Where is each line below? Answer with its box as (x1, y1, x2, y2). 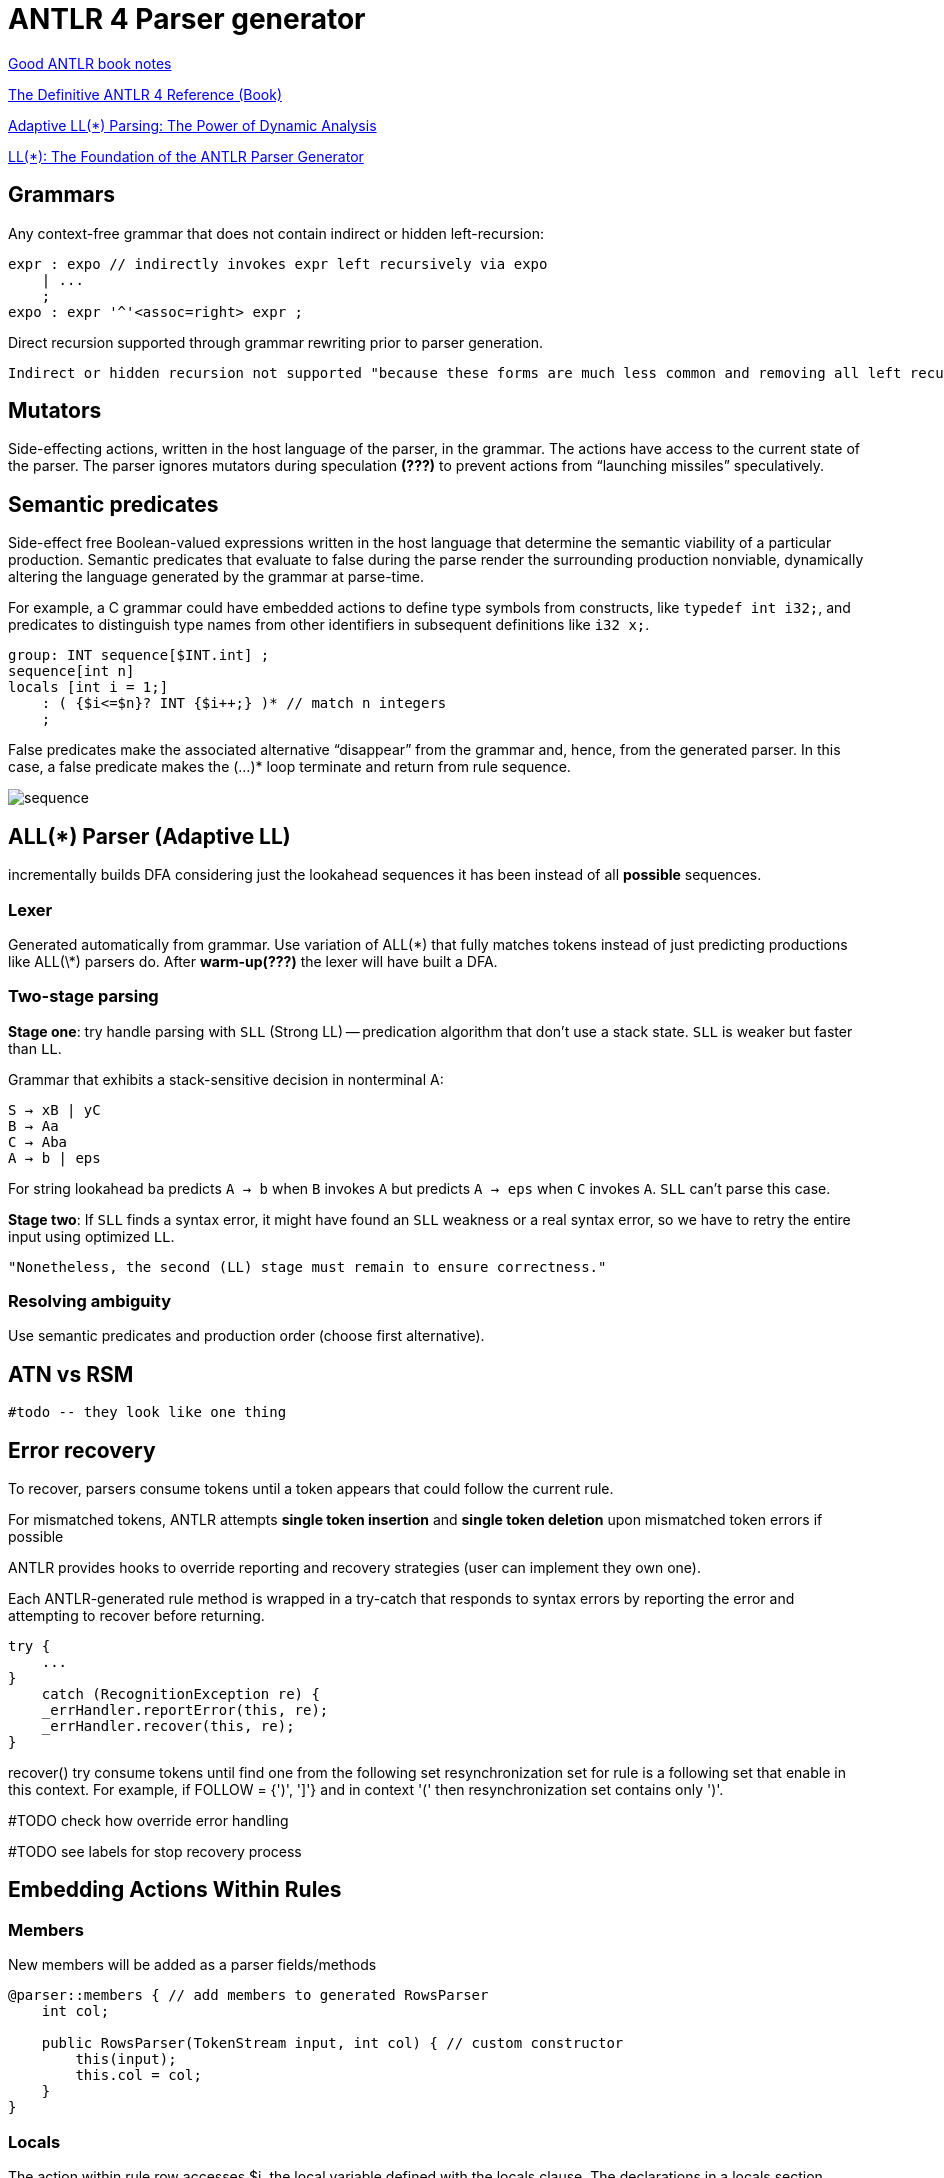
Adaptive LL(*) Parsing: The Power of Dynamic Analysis (8, 116, 377, 134)
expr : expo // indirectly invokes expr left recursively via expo (8, 255, 548, 272)
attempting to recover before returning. (8, 1607, 265, 1625)
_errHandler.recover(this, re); (41, 1718, 295, 1735)
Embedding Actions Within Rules (8, 1877, 342, 1903)
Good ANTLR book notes (8, 54, 172, 72)
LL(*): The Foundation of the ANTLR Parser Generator (8, 147, 364, 165)
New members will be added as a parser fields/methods (8, 1956, 377, 1974)
